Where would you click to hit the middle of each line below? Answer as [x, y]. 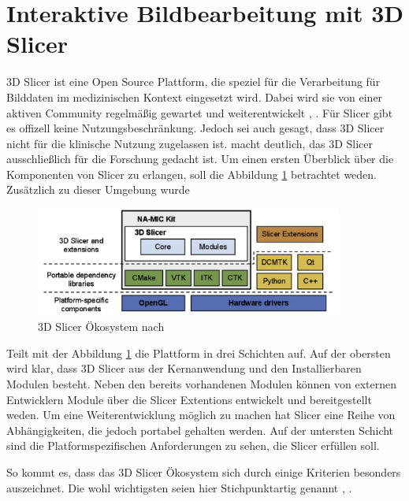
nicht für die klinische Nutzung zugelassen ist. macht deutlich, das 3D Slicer [190, 143]
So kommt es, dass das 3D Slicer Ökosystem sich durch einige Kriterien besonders [204, 472]
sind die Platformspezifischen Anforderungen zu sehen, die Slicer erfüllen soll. [193, 445]
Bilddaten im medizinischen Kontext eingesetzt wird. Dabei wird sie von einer [195, 96]
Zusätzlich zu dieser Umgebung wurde [98, 189]
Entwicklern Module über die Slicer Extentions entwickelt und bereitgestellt [189, 399]
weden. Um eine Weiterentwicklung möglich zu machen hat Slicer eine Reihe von [201, 415]
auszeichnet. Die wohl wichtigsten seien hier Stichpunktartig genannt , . [179, 487]
